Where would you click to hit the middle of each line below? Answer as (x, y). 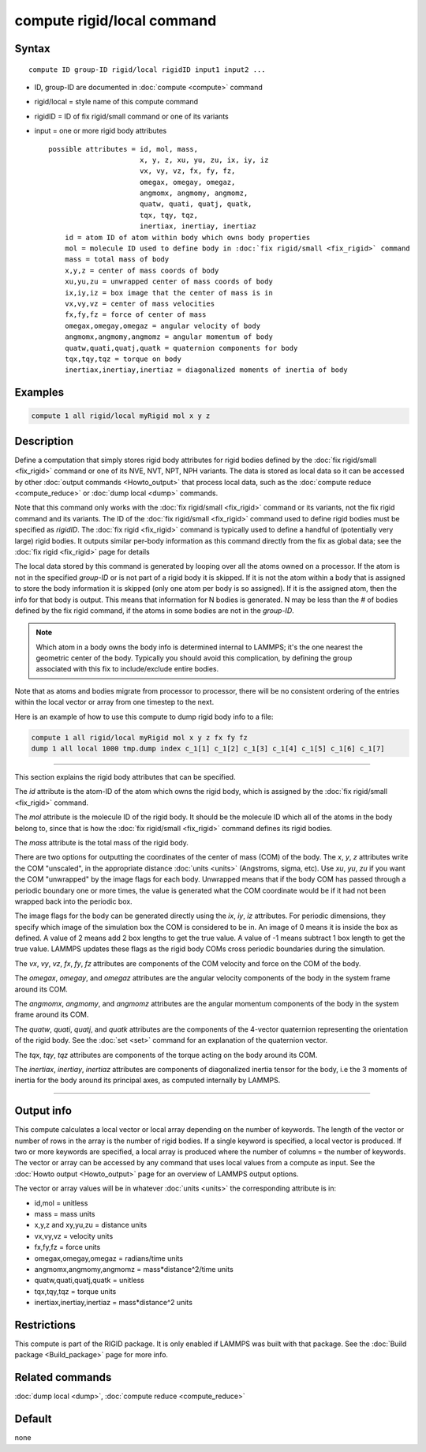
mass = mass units (65, 1214)
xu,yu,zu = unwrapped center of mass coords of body (169, 282)
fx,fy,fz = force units (67, 1247)
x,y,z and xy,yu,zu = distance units (91, 1225)
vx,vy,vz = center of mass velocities (140, 303)
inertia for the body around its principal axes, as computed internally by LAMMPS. (148, 1080)
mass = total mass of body (117, 260)
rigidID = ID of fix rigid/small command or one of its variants (131, 116)
